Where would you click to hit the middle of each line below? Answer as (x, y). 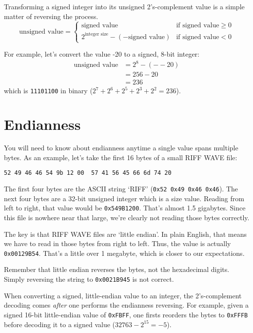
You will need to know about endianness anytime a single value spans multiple (121, 148)
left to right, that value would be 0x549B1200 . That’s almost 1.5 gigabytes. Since (125, 208)
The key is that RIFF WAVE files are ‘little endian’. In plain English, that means (125, 234)
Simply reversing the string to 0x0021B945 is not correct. (89, 279)
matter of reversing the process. (51, 16)
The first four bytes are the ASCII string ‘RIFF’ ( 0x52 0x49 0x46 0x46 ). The (121, 189)
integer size (96, 34)
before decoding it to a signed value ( (60, 324)
